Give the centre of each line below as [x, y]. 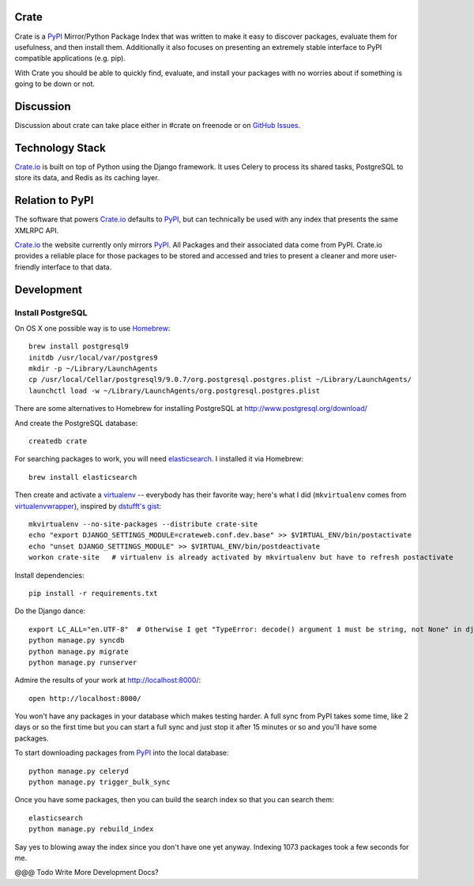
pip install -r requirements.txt [93, 593]
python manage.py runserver [83, 662]
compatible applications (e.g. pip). [70, 58]
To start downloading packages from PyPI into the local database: [122, 753]
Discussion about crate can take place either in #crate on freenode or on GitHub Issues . [157, 125]
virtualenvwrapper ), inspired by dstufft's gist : [88, 506]
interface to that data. [77, 267]
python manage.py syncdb [77, 641]
